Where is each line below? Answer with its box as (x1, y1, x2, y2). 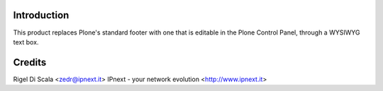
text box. (13, 37, 39, 46)
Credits (13, 56, 47, 68)
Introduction (13, 9, 70, 21)
